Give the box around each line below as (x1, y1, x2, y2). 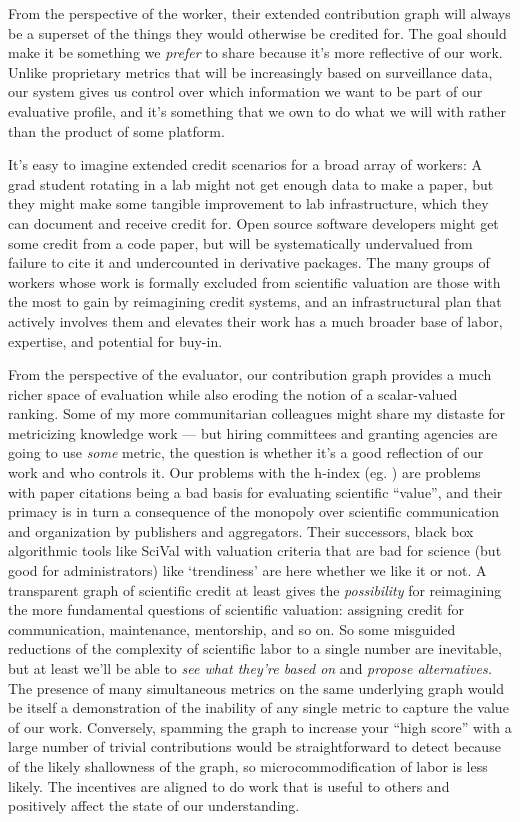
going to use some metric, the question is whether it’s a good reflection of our (8, 442, 484, 463)
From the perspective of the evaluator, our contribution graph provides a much (8, 364, 492, 385)
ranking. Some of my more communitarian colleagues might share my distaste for (8, 403, 506, 424)
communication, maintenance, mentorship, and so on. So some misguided (8, 618, 456, 639)
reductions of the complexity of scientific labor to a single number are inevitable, (8, 638, 502, 659)
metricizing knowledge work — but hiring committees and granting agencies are (8, 422, 498, 443)
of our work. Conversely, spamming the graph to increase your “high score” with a (8, 716, 512, 737)
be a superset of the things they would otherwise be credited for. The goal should (8, 22, 507, 43)
